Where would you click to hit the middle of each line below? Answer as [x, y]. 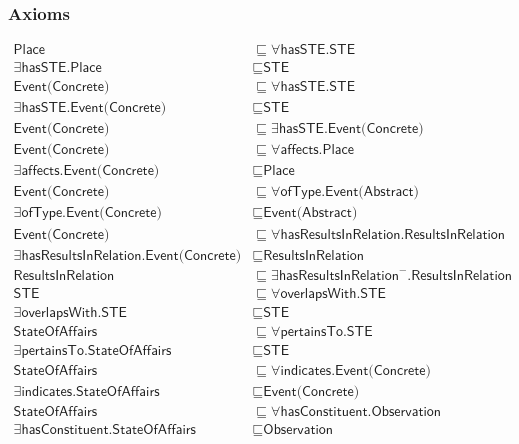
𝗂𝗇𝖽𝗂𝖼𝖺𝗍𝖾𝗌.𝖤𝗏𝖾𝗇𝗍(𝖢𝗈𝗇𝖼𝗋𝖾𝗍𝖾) [355, 370]
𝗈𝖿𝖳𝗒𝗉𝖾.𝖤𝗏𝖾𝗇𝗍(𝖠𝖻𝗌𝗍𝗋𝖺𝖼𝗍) [350, 192]
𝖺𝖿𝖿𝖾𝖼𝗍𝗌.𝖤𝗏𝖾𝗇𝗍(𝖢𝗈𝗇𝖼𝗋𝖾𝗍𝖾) [90, 171]
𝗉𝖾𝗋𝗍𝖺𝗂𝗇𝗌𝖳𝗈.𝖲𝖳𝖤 [326, 331]
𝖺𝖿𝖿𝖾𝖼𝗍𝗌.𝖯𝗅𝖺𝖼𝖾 [317, 150]
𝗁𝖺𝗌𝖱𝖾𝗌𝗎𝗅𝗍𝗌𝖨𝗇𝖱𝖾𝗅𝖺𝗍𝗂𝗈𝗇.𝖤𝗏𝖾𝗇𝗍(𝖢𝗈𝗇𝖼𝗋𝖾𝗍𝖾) [131, 255]
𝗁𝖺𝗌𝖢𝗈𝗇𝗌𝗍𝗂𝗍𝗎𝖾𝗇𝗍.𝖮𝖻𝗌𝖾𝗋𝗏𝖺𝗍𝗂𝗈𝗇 [361, 411]
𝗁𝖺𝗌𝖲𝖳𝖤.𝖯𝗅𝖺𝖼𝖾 [61, 68]
